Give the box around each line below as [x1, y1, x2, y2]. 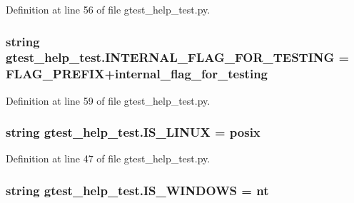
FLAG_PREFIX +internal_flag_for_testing [6, 65, 268, 83]
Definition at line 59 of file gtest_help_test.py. [6, 93, 211, 108]
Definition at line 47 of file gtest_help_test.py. [6, 151, 211, 166]
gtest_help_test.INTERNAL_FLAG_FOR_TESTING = [6, 48, 350, 66]
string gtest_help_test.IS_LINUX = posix [6, 123, 261, 141]
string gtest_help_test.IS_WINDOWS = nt [6, 181, 269, 199]
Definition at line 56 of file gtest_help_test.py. [6, 2, 211, 16]
